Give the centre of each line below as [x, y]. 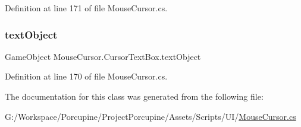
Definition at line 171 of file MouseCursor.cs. [86, 8]
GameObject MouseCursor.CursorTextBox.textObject [103, 56]
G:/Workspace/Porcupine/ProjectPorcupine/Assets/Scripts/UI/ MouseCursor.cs [150, 116]
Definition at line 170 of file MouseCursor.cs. [86, 76]
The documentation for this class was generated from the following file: [134, 96]
